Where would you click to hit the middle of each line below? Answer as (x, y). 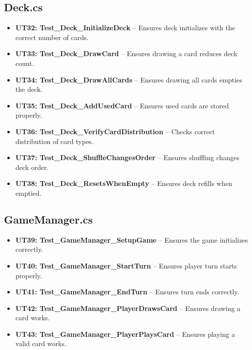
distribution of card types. (54, 141)
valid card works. (41, 343)
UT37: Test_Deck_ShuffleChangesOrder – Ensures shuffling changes (127, 157)
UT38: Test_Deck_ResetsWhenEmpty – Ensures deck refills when (124, 183)
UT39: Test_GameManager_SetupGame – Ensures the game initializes (132, 239)
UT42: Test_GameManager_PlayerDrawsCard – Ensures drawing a (128, 308)
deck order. (32, 167)
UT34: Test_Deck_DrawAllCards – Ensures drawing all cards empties (129, 79)
